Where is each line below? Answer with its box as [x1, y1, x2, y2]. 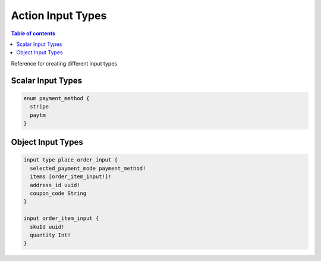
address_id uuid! [30, 182, 80, 188]
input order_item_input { [23, 215, 99, 222]
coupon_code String [30, 190, 87, 197]
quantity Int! [30, 232, 71, 238]
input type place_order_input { [23, 157, 118, 163]
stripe [30, 103, 49, 110]
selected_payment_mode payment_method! [30, 164, 146, 172]
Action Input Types [11, 9, 107, 22]
